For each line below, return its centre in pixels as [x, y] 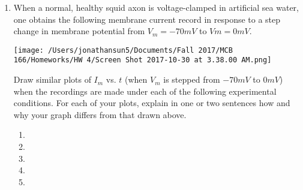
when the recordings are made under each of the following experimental [145, 91]
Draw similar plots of [52, 79]
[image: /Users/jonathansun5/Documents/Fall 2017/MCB [123, 50]
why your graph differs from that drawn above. [100, 114]
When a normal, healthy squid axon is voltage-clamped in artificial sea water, [156, 7]
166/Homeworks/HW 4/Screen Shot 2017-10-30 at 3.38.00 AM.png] [142, 60]
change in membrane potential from [79, 31]
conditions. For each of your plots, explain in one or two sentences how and [152, 103]
